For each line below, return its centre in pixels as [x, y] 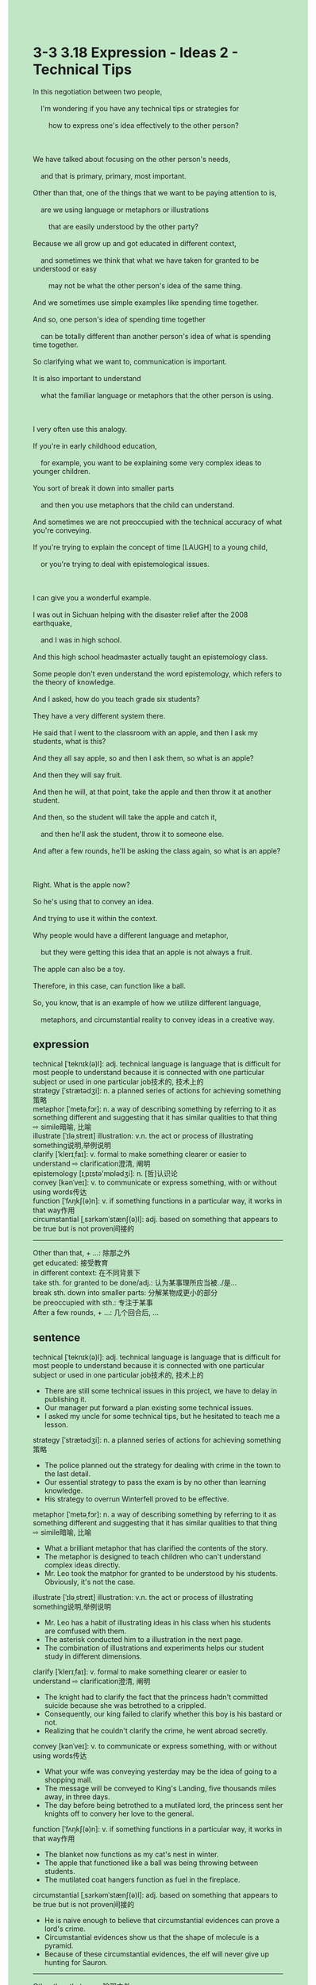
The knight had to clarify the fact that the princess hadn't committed [156, 1697]
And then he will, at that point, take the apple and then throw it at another [152, 792]
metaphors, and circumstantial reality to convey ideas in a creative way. [157, 1019]
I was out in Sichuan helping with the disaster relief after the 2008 [141, 615]
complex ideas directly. [82, 1565]
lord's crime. [65, 1929]
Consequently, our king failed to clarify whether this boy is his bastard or [163, 1713]
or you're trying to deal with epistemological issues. [125, 564]
